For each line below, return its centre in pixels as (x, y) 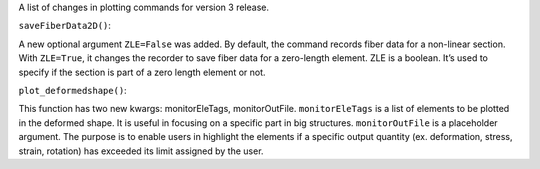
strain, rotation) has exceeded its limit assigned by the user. (141, 151)
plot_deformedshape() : (72, 90)
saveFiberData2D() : (65, 26)
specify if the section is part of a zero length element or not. (142, 72)
